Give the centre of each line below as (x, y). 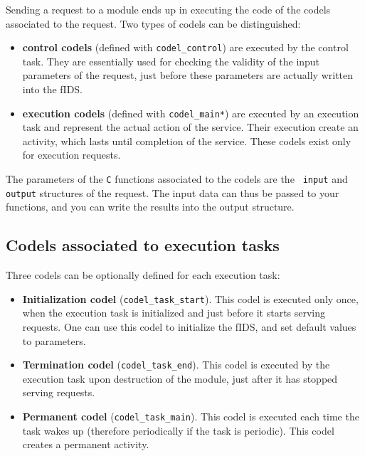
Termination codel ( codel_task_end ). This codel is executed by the (176, 365)
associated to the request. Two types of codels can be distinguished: (153, 23)
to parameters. (54, 340)
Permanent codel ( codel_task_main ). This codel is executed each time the (191, 417)
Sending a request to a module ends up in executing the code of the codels (168, 9)
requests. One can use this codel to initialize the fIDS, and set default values (189, 327)
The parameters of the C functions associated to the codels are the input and (177, 179)
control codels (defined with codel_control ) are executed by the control (185, 47)
